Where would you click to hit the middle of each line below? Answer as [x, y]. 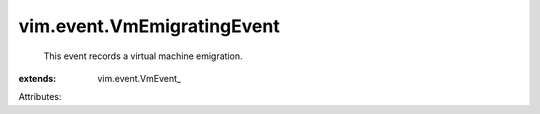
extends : [37, 78]
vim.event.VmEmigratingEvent [149, 26]
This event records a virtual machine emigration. [143, 56]
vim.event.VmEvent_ [139, 78]
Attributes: [40, 97]
